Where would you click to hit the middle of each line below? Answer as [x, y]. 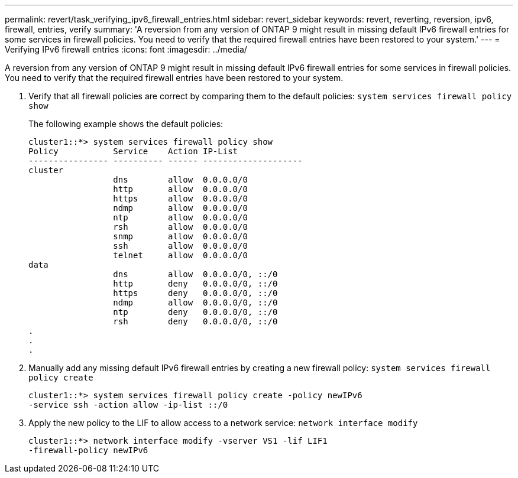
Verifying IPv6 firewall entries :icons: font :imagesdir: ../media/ [126, 49]
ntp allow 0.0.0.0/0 [180, 217]
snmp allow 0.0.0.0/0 [180, 236]
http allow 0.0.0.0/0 [180, 189]
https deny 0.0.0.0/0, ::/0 [195, 293]
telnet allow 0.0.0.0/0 [180, 255]
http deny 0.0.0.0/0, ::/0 [195, 284]
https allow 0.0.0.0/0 [180, 199]
